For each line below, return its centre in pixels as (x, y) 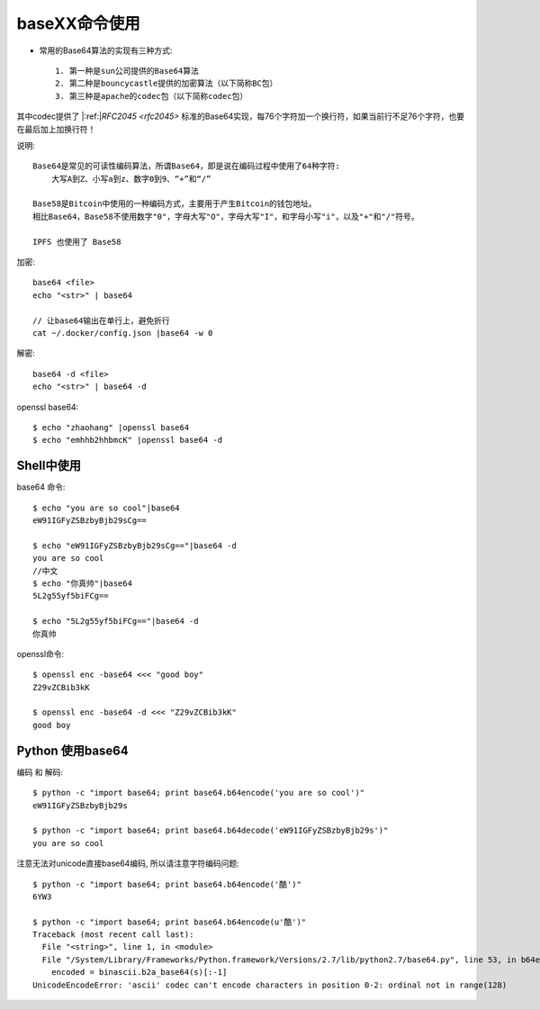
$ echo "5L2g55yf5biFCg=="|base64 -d (116, 622)
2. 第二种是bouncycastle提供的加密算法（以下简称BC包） (166, 84)
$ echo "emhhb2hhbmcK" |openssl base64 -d (128, 440)
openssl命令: (40, 653)
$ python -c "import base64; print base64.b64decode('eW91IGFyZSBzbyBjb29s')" (211, 831)
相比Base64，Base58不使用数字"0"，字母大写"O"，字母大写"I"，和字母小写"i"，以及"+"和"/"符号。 (226, 216)
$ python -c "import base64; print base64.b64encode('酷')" (167, 884)
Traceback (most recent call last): (113, 935)
